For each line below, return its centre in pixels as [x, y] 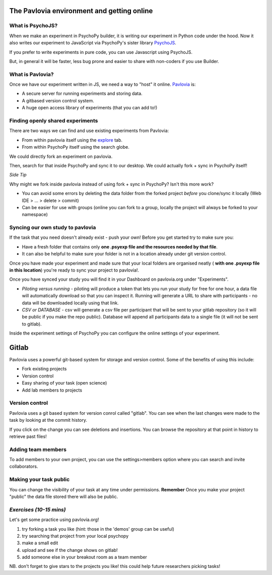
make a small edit [40, 543]
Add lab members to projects [52, 390]
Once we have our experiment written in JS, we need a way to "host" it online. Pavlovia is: [103, 84]
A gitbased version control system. [58, 100]
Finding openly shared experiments [54, 121]
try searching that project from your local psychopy [75, 536]
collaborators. [24, 467]
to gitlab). [32, 324]
